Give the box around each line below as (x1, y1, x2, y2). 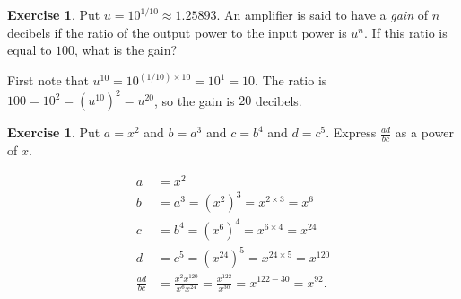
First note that (7, 71, 89, 90)
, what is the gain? (74, 40, 178, 59)
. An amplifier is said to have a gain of (216, 5, 428, 23)
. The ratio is (255, 71, 327, 90)
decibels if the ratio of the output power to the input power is (7, 22, 347, 41)
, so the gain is (154, 91, 235, 110)
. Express (326, 123, 377, 142)
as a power (395, 123, 454, 142)
